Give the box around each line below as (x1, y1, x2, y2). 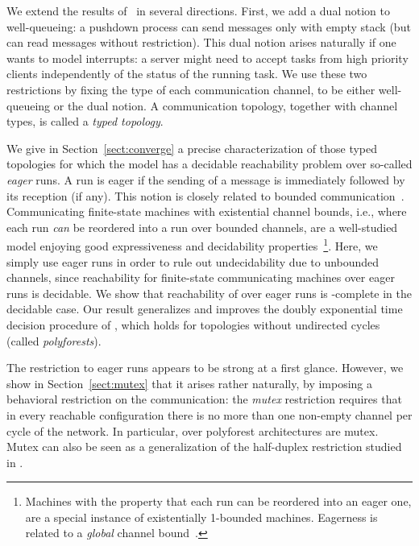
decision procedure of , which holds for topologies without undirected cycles (6, 316, 380, 333)
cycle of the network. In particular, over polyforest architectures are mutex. (6, 422, 379, 439)
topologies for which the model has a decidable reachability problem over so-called (6, 155, 413, 172)
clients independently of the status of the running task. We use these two (6, 65, 367, 82)
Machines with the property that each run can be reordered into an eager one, (25, 493, 412, 510)
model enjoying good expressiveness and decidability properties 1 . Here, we (6, 235, 378, 254)
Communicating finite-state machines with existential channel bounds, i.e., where (6, 203, 407, 220)
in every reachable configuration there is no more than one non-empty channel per (6, 406, 413, 423)
